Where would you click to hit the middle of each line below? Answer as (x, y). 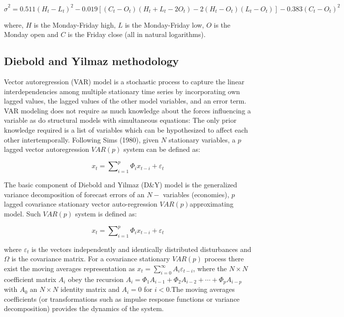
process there (224, 259)
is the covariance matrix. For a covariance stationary (91, 259)
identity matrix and (90, 289)
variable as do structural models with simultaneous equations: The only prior (120, 120)
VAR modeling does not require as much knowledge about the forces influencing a (127, 110)
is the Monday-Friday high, (75, 24)
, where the (210, 268)
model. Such (22, 213)
